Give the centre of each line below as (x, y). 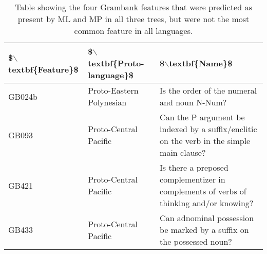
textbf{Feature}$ (43, 69)
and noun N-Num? (193, 102)
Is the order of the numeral (208, 90)
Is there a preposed (194, 167)
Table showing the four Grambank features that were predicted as (133, 7)
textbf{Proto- (116, 63)
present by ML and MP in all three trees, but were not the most (133, 19)
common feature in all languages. (133, 31)
